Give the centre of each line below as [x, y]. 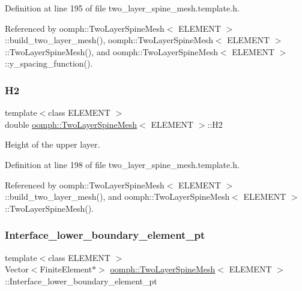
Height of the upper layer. [53, 144]
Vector [17, 269]
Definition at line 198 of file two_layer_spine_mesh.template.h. [122, 164]
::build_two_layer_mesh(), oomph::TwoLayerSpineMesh [109, 40]
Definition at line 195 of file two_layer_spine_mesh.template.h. [122, 8]
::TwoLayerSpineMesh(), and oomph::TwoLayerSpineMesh [111, 51]
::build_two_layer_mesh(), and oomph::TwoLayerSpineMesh [117, 196]
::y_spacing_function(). [49, 63]
